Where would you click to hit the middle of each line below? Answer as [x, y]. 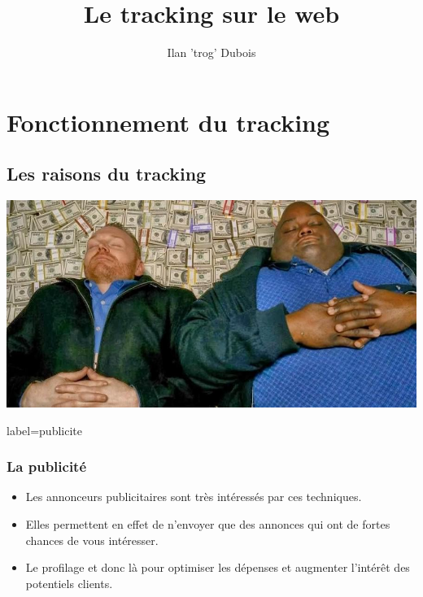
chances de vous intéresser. [92, 540]
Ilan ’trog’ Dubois [211, 52]
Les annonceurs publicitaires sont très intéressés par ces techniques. [194, 497]
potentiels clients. [69, 583]
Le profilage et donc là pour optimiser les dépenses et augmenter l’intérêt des [218, 567]
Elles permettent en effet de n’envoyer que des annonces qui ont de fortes [208, 523]
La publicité [47, 466]
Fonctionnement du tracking [168, 122]
